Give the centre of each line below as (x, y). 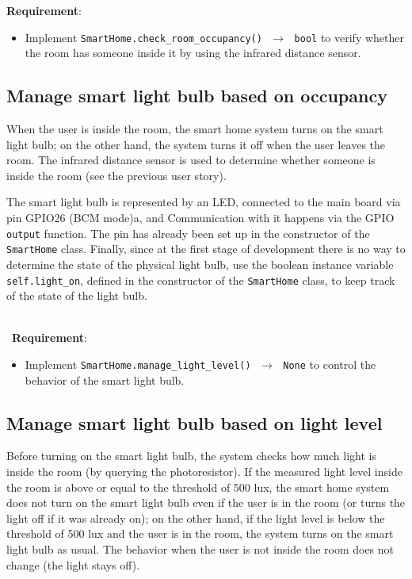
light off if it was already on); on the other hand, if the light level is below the (196, 518)
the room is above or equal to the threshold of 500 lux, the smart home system (198, 487)
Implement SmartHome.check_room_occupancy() (143, 37)
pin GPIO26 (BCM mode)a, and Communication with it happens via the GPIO (200, 218)
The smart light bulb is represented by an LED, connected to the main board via (204, 202)
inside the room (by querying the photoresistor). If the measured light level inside (204, 471)
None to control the (330, 364)
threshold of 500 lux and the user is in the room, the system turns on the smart (200, 533)
